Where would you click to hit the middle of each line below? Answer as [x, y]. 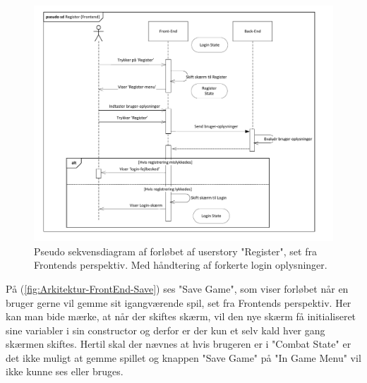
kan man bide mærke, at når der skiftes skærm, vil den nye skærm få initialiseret [181, 316]
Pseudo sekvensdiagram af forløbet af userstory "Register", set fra [175, 251]
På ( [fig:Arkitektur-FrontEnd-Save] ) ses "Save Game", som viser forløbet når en [177, 288]
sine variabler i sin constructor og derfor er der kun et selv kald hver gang [166, 330]
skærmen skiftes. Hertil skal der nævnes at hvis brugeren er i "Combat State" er [179, 344]
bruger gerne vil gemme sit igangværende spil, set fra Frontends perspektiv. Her [179, 302]
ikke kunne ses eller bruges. [65, 371]
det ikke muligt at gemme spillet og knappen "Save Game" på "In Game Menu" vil [183, 357]
